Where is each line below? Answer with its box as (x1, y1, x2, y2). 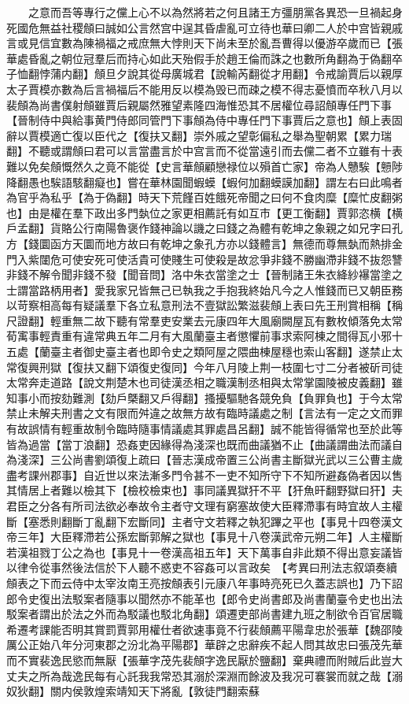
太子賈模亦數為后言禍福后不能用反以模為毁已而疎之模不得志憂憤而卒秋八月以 (6, 80, 403, 97)
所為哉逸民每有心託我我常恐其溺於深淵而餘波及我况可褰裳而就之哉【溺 (39, 667, 403, 684)
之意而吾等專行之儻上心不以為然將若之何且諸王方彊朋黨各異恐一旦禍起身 (28, 4, 403, 20)
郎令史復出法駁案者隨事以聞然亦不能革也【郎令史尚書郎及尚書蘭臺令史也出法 (6, 590, 403, 606)
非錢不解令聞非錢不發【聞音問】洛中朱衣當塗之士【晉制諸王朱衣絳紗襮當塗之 (6, 266, 403, 283)
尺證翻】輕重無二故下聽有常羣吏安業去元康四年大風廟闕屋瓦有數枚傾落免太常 (6, 312, 403, 328)
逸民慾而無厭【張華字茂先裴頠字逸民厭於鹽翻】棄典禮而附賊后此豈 (50, 651, 392, 668)
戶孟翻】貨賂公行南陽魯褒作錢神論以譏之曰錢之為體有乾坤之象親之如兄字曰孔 (6, 220, 403, 236)
